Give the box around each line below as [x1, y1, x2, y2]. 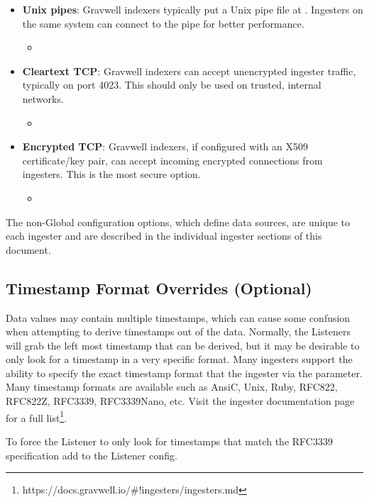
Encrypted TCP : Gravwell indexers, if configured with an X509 [22, 139, 308, 154]
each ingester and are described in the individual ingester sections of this [6, 228, 322, 243]
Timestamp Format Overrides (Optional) [6, 277, 312, 299]
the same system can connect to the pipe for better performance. [22, 16, 304, 30]
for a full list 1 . [6, 408, 67, 425]
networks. [22, 91, 64, 106]
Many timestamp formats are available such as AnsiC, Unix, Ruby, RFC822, [6, 379, 338, 394]
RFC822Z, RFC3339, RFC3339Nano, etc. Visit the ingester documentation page [6, 394, 355, 408]
